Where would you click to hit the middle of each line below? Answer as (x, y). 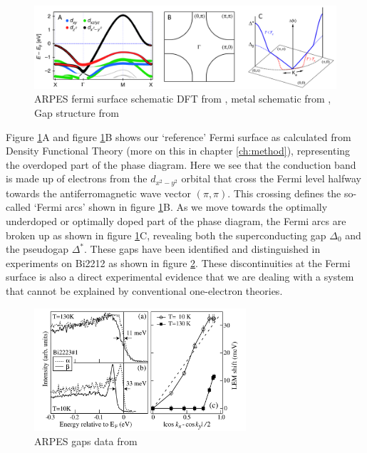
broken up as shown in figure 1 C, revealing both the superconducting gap (166, 235)
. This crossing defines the (284, 193)
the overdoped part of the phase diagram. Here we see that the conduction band (181, 164)
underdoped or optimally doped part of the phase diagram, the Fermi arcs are (176, 220)
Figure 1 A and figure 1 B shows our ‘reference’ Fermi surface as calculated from (179, 136)
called (18, 207)
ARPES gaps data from (86, 441)
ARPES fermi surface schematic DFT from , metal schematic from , (183, 99)
